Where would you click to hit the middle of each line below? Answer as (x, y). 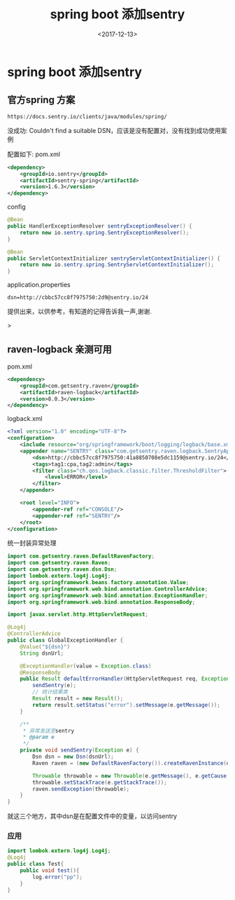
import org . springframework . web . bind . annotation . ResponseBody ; (101, 602)
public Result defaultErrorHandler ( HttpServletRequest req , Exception (125, 679)
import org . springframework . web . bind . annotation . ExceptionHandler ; (108, 595)
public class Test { (36, 864)
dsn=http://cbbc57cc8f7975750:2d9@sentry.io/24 (78, 298)
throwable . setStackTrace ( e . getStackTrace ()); (100, 782)
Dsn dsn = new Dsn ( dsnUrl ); (73, 757)
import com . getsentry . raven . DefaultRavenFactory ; (81, 556)
